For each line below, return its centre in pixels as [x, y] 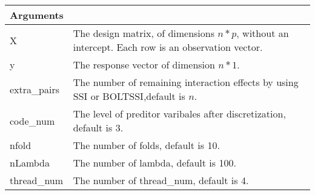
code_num [32, 121]
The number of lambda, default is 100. [154, 163]
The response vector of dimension [144, 64]
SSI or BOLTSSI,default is [129, 96]
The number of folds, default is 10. [146, 145]
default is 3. [98, 127]
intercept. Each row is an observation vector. [168, 47]
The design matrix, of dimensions [144, 33]
